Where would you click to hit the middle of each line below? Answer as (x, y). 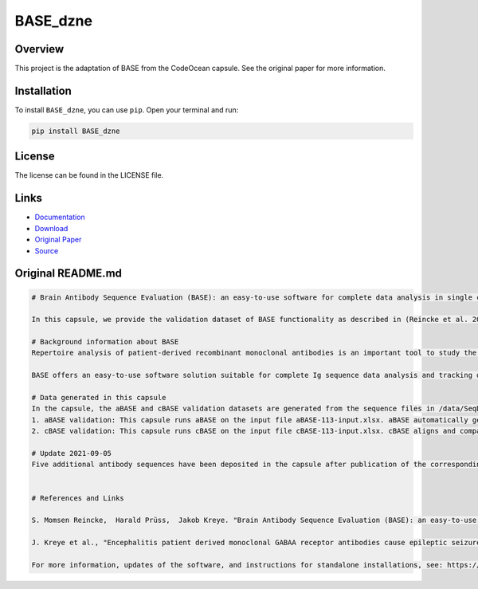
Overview (39, 49)
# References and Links (78, 498)
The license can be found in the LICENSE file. (89, 175)
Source (47, 250)
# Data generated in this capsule (99, 398)
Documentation (60, 217)
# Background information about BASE (105, 342)
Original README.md (69, 274)
